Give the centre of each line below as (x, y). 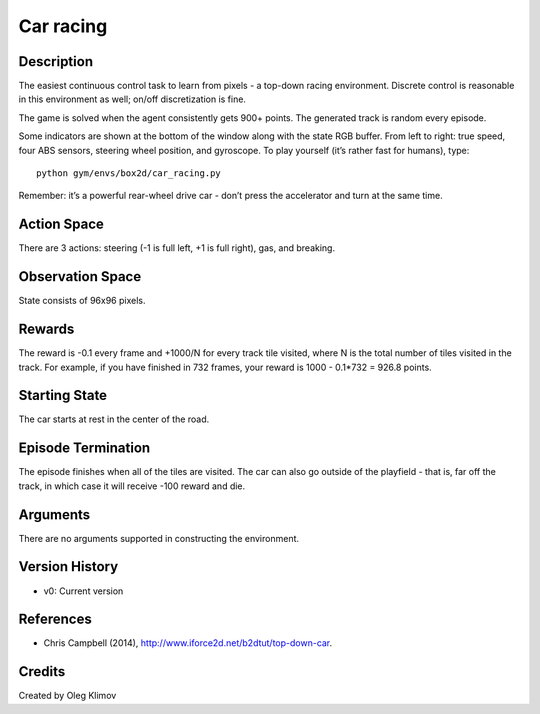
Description (56, 61)
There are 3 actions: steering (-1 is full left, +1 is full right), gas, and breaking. (176, 248)
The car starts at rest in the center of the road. (114, 419)
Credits (42, 671)
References (55, 619)
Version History (68, 566)
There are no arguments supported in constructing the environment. (159, 538)
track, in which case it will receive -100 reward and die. (132, 486)
